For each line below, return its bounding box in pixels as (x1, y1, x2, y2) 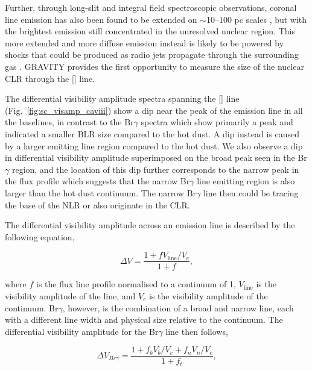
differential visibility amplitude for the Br (5, 325, 159, 337)
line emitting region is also (197, 175, 295, 187)
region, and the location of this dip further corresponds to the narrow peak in (11, 163, 299, 175)
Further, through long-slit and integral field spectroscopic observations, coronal (5, 1, 297, 13)
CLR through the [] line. (5, 72, 95, 84)
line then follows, (165, 325, 228, 337)
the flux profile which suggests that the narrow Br (5, 175, 190, 187)
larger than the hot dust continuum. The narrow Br (5, 186, 197, 199)
